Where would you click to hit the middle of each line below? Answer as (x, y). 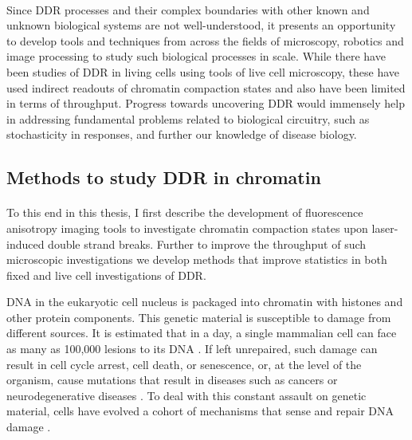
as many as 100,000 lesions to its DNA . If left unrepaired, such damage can (192, 349)
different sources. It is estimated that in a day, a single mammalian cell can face (202, 333)
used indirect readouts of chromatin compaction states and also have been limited (206, 87)
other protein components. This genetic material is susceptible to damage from (199, 317)
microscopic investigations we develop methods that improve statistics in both (197, 259)
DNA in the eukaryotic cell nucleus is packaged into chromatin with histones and (205, 302)
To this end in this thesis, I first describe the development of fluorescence (185, 212)
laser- (385, 228)
